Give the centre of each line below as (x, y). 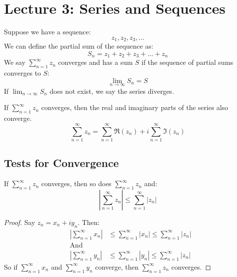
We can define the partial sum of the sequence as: (79, 46)
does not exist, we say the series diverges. (112, 91)
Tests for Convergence (61, 163)
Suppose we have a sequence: (47, 32)
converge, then (117, 266)
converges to (23, 73)
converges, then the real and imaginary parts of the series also (135, 107)
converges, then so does (76, 183)
